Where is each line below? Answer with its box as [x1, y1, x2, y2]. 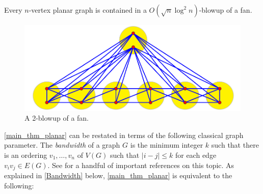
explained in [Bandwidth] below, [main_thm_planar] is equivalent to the [4, 170, 232, 180]
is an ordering [4, 149, 47, 160]
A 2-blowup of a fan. [24, 113, 89, 123]
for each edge [175, 149, 217, 160]
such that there [211, 140, 259, 150]
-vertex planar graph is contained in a [29, 5, 147, 15]
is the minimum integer [130, 140, 203, 150]
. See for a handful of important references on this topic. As [47, 159, 234, 170]
